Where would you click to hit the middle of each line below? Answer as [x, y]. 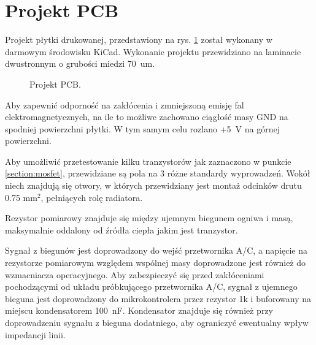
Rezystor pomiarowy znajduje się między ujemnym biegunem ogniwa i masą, [149, 218]
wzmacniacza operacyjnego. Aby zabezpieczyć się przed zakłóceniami [135, 274]
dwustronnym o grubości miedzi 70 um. [80, 63]
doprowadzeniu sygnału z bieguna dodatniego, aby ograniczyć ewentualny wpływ [157, 322]
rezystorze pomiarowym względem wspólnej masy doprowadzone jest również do [156, 263]
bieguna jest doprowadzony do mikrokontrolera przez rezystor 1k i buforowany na [158, 298]
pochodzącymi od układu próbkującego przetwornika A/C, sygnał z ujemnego [151, 286]
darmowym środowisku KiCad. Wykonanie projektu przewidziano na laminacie [153, 51]
